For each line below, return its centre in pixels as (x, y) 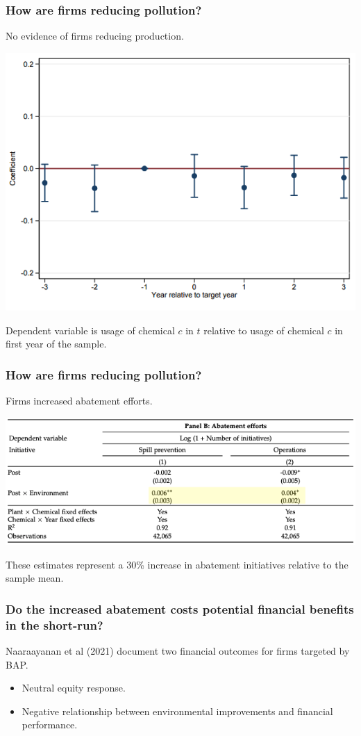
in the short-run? (54, 624)
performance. (50, 725)
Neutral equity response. (74, 688)
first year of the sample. (56, 344)
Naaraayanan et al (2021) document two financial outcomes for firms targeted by (178, 650)
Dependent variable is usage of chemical (90, 330)
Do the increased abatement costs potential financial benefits (180, 608)
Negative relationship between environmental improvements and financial (177, 711)
